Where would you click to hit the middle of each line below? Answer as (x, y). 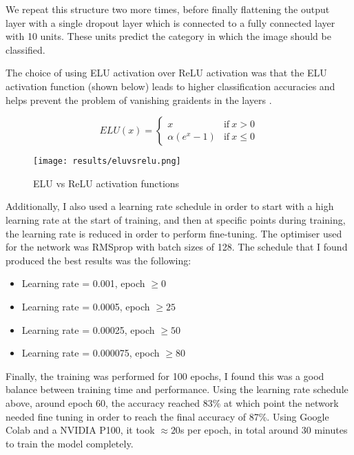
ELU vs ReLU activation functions (106, 183)
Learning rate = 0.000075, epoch (91, 353)
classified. (25, 49)
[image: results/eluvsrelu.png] (107, 161)
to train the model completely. (70, 443)
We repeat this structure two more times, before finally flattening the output (168, 9)
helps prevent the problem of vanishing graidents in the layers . (139, 99)
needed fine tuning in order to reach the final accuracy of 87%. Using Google (167, 416)
